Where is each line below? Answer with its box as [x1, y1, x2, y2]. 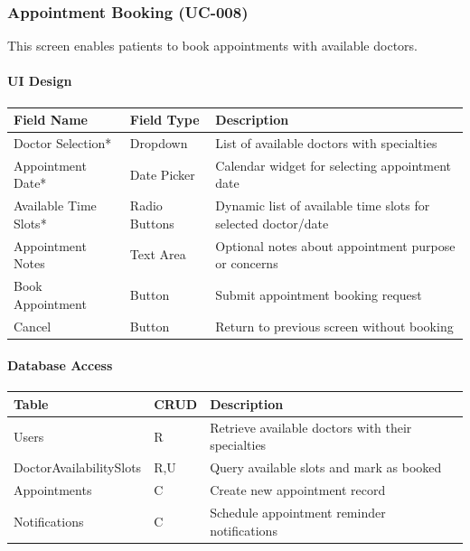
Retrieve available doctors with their [210, 417, 412, 436]
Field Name [14, 110, 88, 129]
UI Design [7, 71, 72, 90]
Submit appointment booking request [215, 285, 422, 304]
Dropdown [129, 133, 188, 152]
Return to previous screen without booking [215, 316, 454, 335]
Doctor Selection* [14, 133, 112, 152]
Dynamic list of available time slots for [215, 196, 430, 215]
